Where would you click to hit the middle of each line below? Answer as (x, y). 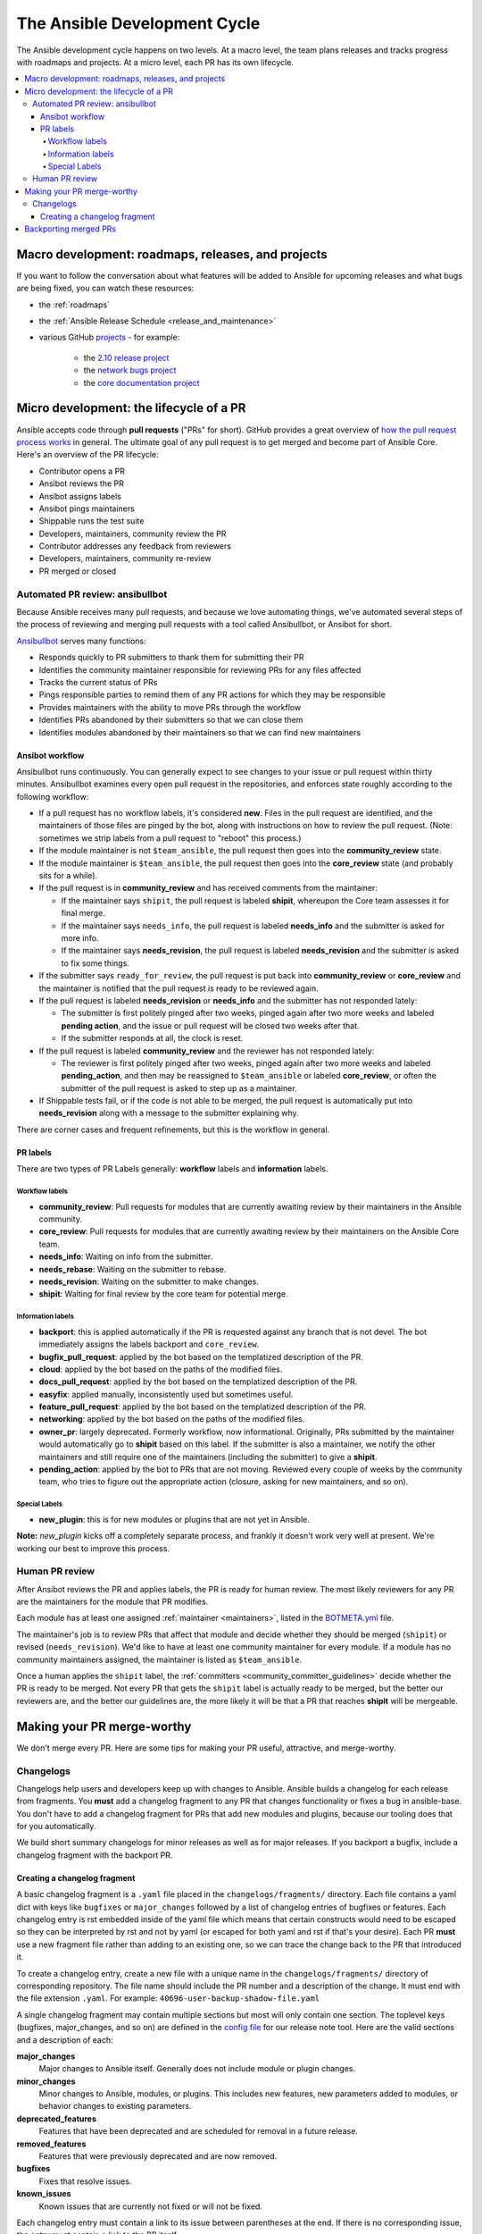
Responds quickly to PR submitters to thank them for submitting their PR (171, 658)
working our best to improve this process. (93, 1548)
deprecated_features (57, 2119)
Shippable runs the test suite (91, 521)
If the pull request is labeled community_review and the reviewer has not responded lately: (207, 1051)
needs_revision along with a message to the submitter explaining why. (169, 1113)
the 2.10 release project (126, 357)
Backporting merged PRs (70, 229)
